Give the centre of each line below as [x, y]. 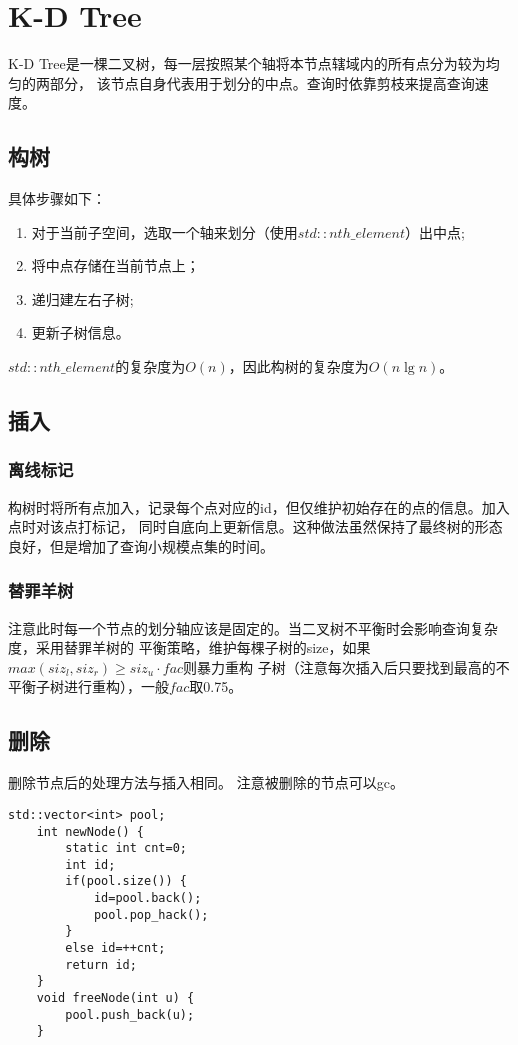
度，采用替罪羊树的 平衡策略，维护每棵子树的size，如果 [189, 647]
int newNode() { [90, 831]
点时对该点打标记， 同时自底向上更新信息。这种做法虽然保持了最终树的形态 [255, 526]
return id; [101, 964]
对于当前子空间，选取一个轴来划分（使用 [164, 231]
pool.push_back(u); [130, 1014]
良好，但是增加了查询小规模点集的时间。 [141, 545]
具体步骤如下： [57, 198]
